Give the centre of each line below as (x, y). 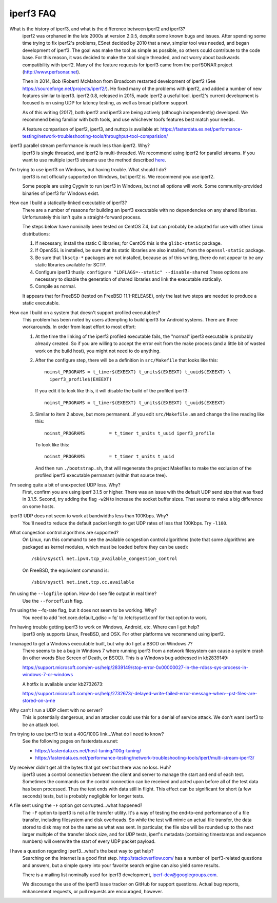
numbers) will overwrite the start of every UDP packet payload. (89, 841)
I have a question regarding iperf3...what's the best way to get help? (82, 851)
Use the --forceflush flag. (53, 601)
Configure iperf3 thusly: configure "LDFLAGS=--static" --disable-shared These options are (142, 272)
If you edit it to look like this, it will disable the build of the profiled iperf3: (112, 391)
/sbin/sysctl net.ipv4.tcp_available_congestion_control (105, 559)
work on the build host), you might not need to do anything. (98, 351)
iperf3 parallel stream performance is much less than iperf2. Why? (80, 146)
